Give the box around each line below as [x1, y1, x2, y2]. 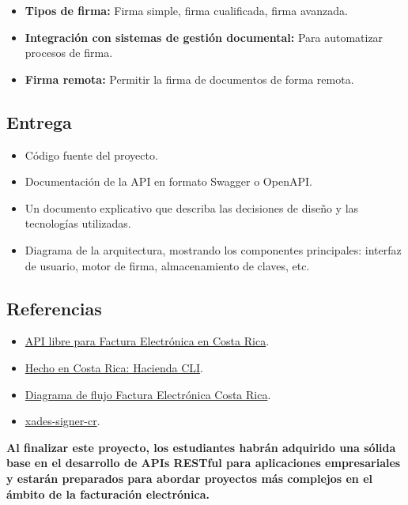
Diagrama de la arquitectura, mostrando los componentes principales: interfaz [25, 241, 402, 258]
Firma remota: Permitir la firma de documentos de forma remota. [25, 70, 354, 87]
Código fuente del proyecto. [25, 146, 158, 163]
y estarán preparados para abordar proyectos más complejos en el [6, 469, 372, 486]
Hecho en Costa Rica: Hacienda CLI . [25, 359, 204, 375]
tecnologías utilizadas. [25, 215, 131, 232]
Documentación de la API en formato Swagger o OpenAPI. [25, 173, 312, 190]
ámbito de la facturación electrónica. [6, 485, 210, 502]
